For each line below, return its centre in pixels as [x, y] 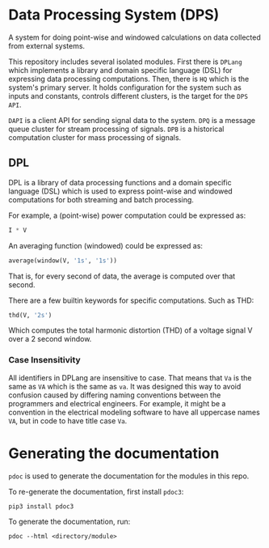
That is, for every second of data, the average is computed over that [122, 276]
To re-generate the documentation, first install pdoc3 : [96, 491]
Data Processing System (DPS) [114, 15]
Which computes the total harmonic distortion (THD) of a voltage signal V [130, 330]
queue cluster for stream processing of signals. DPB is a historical [116, 129]
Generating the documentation [114, 453]
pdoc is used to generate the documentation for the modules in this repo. [129, 476]
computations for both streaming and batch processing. [101, 199]
